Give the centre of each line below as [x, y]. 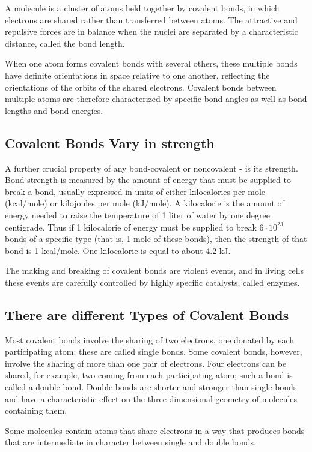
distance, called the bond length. [65, 43]
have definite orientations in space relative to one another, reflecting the [137, 75]
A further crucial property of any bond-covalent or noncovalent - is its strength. [151, 168]
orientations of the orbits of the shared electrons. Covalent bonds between [141, 87]
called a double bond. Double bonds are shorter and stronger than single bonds [151, 387]
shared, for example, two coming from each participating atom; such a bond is [149, 375]
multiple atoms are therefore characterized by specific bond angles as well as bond [156, 99]
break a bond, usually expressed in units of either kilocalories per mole [135, 191]
